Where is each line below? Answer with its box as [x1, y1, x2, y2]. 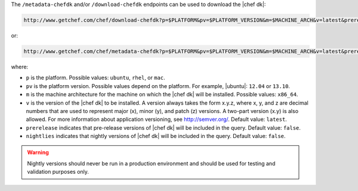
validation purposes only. [27, 168, 89, 176]
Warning [27, 149, 49, 156]
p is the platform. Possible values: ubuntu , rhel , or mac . [26, 74, 165, 82]
